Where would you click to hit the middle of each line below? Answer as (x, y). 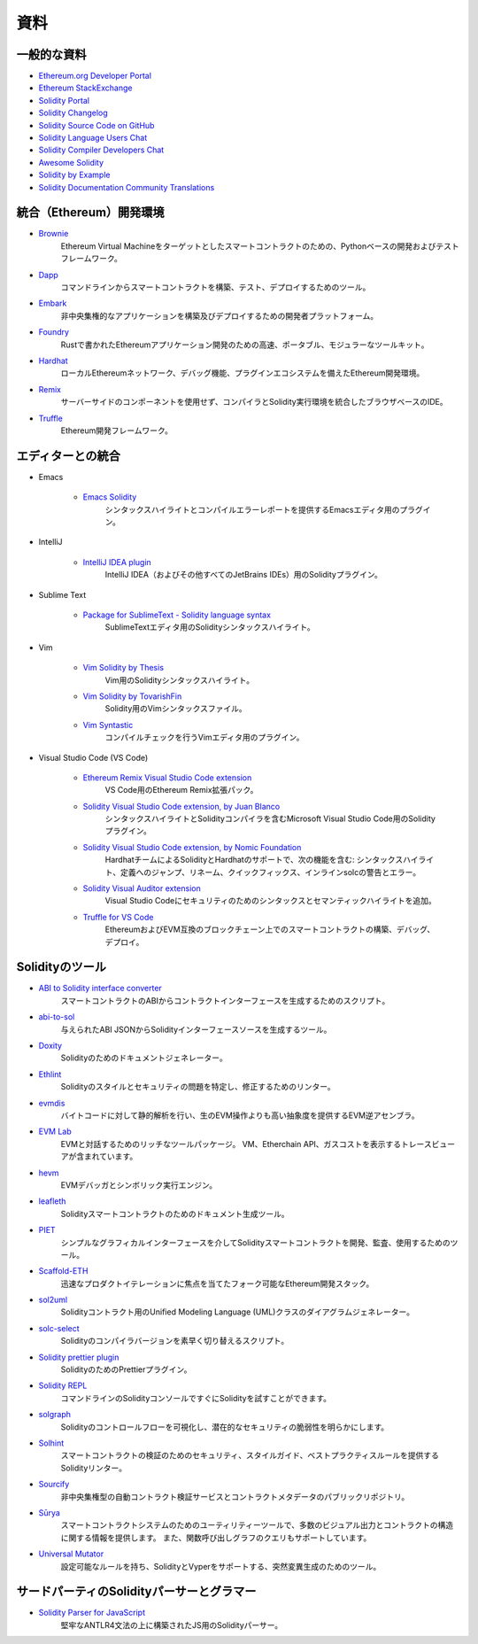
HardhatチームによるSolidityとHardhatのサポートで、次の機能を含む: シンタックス (254, 860)
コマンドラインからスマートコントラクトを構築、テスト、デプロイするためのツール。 (216, 287)
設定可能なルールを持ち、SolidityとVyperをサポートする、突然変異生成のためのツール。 (221, 1566)
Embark (53, 303)
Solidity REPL (63, 1385)
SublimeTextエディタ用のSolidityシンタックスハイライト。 (210, 627)
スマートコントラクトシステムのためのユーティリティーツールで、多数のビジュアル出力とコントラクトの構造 (257, 1525)
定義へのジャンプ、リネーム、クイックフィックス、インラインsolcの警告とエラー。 (270, 872)
